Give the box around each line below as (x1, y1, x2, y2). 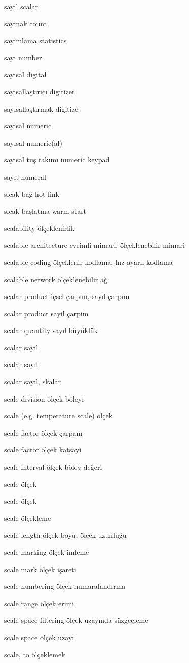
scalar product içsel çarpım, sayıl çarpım (4, 291, 130, 302)
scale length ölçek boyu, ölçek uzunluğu (4, 529, 127, 540)
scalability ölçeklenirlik (4, 222, 75, 233)
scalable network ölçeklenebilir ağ (4, 274, 107, 284)
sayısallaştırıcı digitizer (4, 86, 75, 96)
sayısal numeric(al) (4, 137, 62, 148)
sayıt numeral (4, 171, 46, 182)
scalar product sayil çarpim (4, 308, 89, 318)
